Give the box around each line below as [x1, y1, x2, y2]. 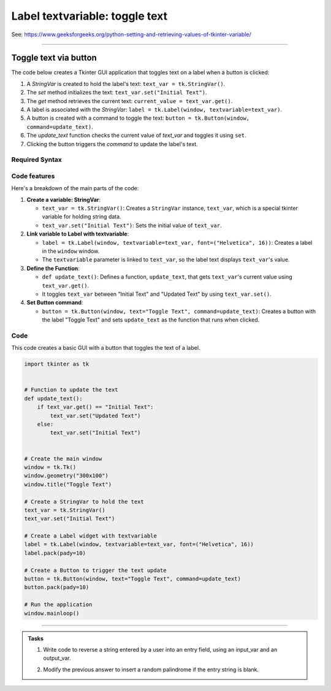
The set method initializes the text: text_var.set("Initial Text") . [26, 89, 208, 96]
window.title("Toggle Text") [24, 481, 112, 488]
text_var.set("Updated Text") [50, 412, 141, 419]
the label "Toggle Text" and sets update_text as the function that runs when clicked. [42, 316, 260, 323]
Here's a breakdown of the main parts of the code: [11, 185, 139, 192]
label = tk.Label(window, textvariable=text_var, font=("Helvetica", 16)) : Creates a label [42, 239, 313, 246]
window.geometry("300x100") [24, 473, 108, 479]
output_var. [43, 654, 72, 662]
